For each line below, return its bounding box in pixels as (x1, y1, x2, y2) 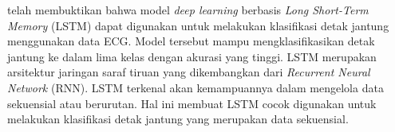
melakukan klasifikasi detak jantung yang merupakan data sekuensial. (7, 111, 349, 127)
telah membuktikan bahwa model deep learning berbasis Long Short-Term (7, 2, 369, 17)
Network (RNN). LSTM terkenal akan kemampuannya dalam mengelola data (7, 79, 384, 95)
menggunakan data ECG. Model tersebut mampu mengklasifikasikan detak (7, 33, 375, 49)
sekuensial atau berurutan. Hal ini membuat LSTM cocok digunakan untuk (7, 95, 377, 111)
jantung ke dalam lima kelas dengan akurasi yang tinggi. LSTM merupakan (7, 48, 377, 64)
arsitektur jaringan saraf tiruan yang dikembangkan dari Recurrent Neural (7, 64, 370, 80)
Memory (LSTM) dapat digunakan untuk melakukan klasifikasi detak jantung (7, 17, 389, 33)
